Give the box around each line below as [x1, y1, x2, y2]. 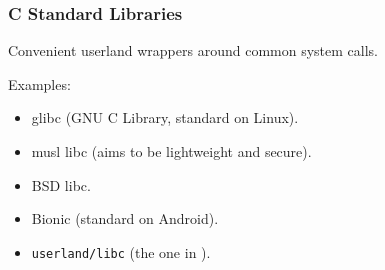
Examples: [8, 73, 71, 94]
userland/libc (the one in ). [31, 241, 211, 262]
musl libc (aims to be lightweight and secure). [31, 141, 312, 161]
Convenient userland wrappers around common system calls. [8, 40, 378, 61]
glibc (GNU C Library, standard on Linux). [31, 107, 299, 128]
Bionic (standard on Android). [31, 208, 219, 229]
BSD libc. [31, 174, 91, 195]
